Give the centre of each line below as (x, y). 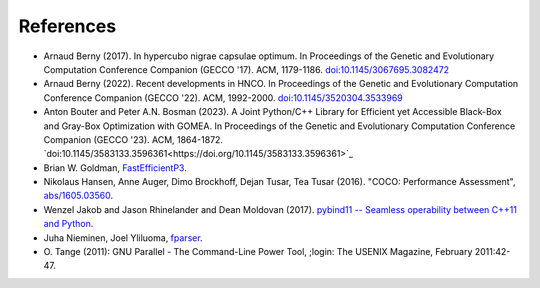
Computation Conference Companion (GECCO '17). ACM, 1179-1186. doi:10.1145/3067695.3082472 (246, 69)
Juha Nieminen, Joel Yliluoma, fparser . (123, 237)
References (67, 26)
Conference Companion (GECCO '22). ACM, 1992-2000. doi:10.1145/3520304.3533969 (223, 97)
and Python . (68, 224)
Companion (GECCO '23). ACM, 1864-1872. (133, 139)
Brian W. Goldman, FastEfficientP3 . (115, 167)
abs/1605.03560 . (78, 196)
